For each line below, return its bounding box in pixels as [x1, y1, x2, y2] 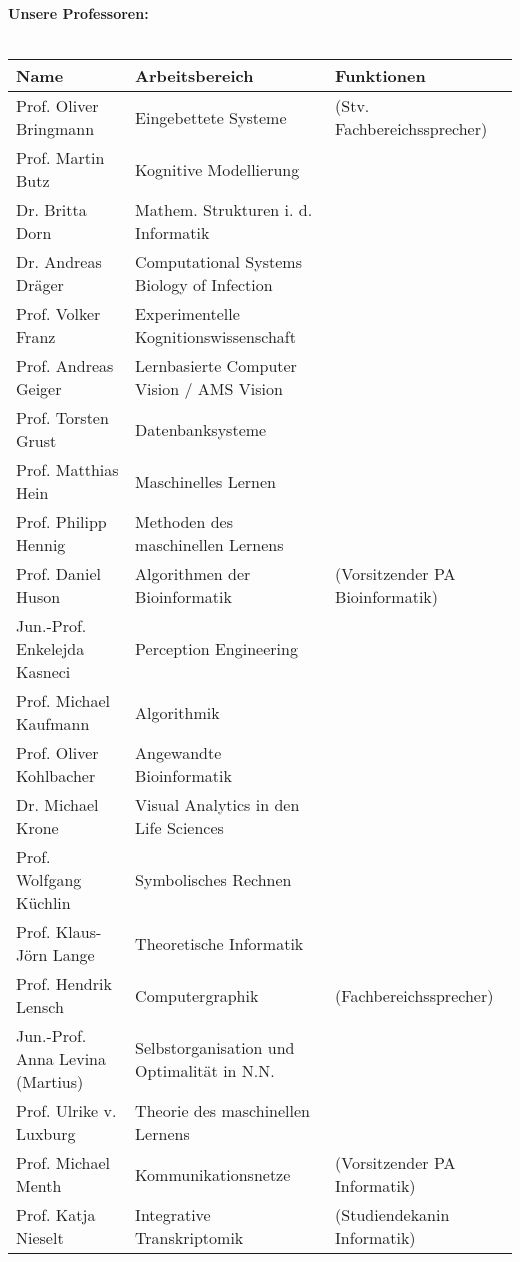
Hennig [16, 533, 66, 557]
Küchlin [16, 891, 71, 915]
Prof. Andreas [16, 354, 114, 378]
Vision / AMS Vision [135, 377, 283, 401]
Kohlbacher [16, 764, 96, 788]
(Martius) [16, 1070, 84, 1094]
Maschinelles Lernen [135, 469, 276, 493]
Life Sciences [135, 816, 224, 840]
